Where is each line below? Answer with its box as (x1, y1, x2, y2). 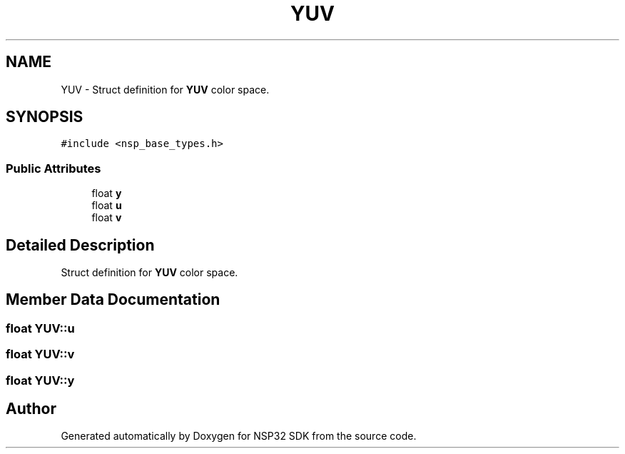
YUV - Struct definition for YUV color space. (61, 83, 270, 96)
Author (6, 400, 56, 418)
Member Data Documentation (6, 291, 220, 309)
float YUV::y (6, 373, 75, 388)
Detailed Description (6, 236, 155, 254)
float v (91, 211, 122, 224)
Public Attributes (6, 161, 101, 176)
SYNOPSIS (6, 108, 83, 126)
